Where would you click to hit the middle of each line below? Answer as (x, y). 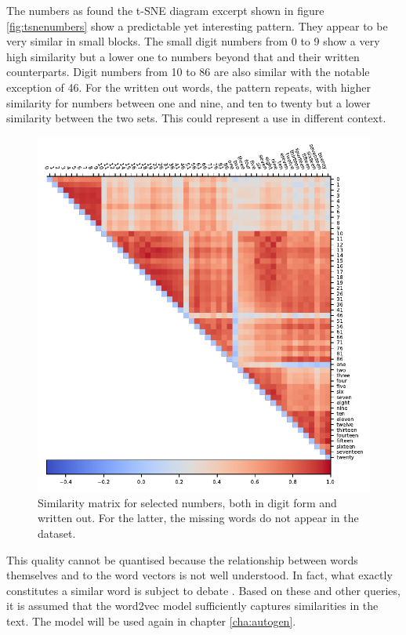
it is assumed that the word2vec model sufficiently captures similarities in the (192, 606)
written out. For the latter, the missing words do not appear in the (198, 518)
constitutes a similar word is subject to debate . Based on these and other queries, (203, 590)
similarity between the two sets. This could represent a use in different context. (196, 118)
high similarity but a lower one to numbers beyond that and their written (183, 56)
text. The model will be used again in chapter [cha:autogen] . (151, 620)
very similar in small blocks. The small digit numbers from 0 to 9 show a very (193, 41)
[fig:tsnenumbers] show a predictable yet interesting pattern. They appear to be (197, 25)
